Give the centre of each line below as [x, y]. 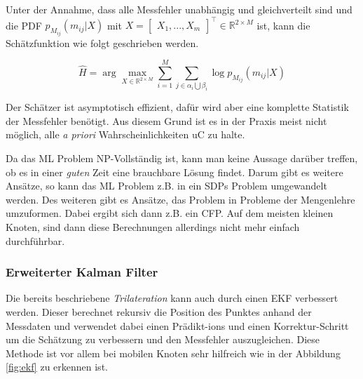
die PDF [24, 25]
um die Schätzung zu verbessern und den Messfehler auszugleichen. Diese [163, 339]
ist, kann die [283, 25]
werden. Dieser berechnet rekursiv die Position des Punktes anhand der [159, 311]
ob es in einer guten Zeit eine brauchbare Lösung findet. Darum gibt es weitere [174, 172]
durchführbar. [35, 240]
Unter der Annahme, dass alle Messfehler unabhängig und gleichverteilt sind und [179, 9]
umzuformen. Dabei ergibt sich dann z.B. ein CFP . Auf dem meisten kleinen [170, 213]
